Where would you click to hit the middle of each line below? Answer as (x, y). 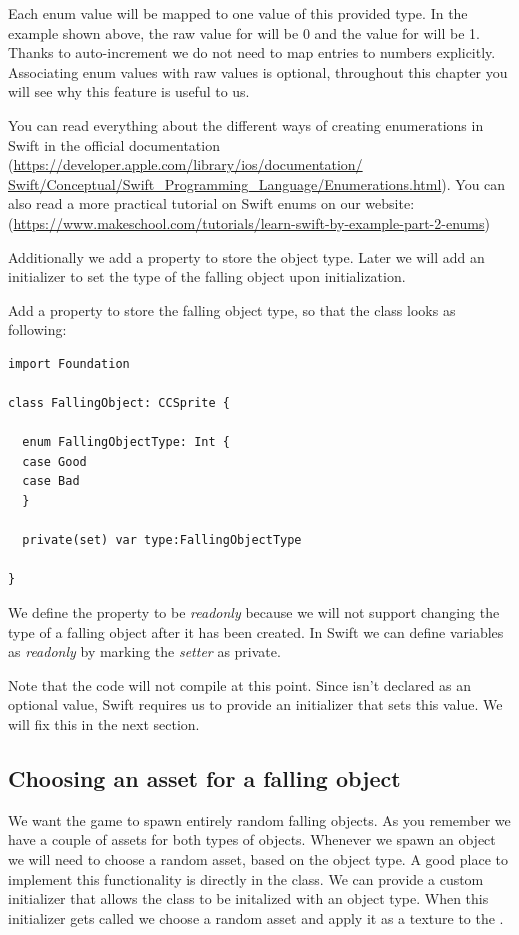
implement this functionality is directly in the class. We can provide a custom (246, 878)
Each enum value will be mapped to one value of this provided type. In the (238, 13)
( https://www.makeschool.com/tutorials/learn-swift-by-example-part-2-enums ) (249, 222)
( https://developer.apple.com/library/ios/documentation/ (185, 164)
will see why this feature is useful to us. (129, 91)
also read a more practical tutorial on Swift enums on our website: (211, 203)
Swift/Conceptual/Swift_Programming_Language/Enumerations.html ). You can (257, 183)
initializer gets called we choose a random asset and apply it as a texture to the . (256, 917)
